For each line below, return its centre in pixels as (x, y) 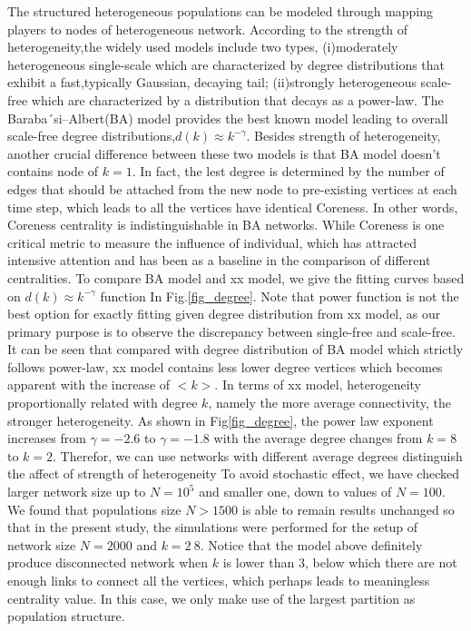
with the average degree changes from (318, 438)
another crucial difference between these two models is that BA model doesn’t (224, 153)
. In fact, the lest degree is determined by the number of (288, 171)
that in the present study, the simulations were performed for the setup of (213, 527)
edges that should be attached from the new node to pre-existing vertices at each (232, 188)
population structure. (66, 616)
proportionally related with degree (103, 403)
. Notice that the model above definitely (311, 544)
